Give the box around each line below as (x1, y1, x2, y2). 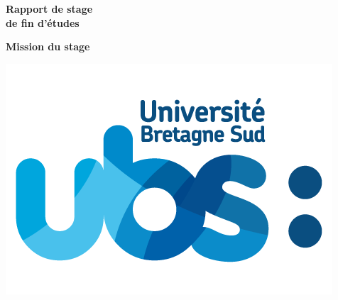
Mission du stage (6, 39, 90, 54)
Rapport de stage (6, 1, 93, 16)
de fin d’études (6, 15, 80, 30)
